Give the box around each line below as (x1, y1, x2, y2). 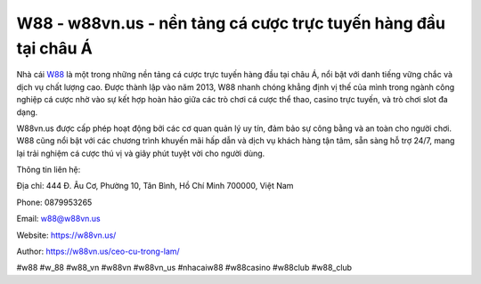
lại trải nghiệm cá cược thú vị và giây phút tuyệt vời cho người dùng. (16, 148, 265, 158)
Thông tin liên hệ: (16, 165, 81, 175)
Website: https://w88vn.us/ (16, 230, 117, 240)
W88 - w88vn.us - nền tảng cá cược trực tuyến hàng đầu (16, 13, 445, 33)
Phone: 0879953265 (16, 197, 93, 207)
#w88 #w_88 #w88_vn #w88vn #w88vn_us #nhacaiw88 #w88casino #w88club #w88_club (16, 263, 352, 273)
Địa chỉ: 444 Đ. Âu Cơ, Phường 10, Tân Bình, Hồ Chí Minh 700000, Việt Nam (16, 181, 294, 191)
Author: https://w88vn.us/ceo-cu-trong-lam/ (16, 246, 180, 257)
